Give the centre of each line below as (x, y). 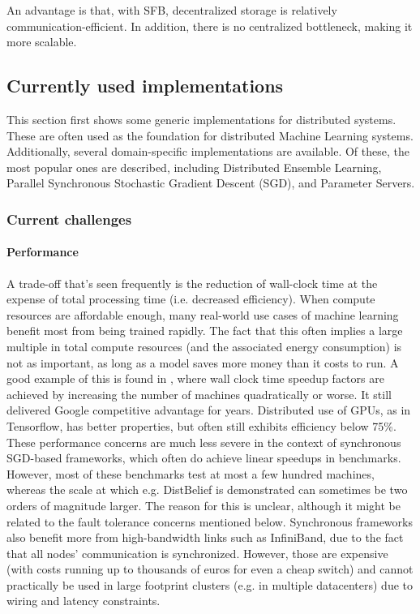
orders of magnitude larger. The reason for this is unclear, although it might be (204, 505)
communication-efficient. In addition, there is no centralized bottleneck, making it (210, 26)
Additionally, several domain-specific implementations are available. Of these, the (208, 151)
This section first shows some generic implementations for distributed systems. (201, 119)
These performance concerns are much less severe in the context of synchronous (204, 442)
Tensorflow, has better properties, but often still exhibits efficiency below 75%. (201, 425)
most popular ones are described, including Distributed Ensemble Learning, (194, 167)
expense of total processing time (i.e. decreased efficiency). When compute (191, 299)
